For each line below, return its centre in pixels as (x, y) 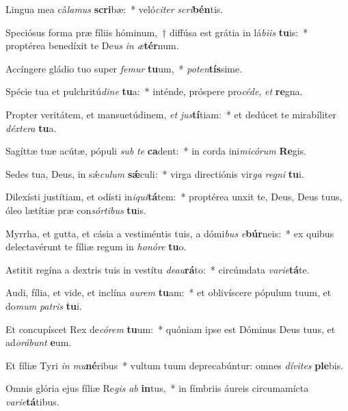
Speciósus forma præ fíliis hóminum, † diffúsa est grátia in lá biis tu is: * (157, 32)
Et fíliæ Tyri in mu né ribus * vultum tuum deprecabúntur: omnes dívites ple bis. (175, 365)
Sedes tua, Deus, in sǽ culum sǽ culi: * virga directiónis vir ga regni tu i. (155, 173)
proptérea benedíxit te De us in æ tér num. (92, 45)
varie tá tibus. (32, 401)
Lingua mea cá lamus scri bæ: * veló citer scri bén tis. (115, 9)
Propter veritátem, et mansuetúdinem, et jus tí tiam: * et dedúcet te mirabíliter (171, 114)
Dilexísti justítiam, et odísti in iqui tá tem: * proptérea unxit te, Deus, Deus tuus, (174, 197)
